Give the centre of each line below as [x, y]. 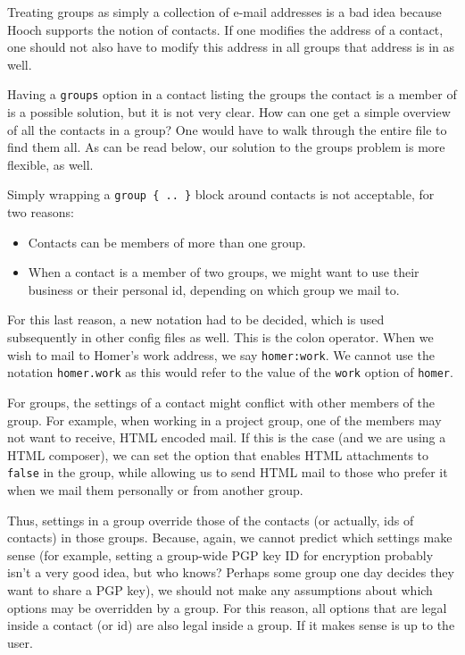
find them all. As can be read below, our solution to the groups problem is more [226, 147]
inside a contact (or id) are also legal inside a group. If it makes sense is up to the [231, 625]
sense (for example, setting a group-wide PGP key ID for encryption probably [220, 554]
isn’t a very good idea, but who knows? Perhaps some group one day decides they [231, 572]
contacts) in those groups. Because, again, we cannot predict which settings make [230, 537]
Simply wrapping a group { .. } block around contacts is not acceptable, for [221, 194]
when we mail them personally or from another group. [155, 489]
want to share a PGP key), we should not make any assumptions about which [220, 589]
